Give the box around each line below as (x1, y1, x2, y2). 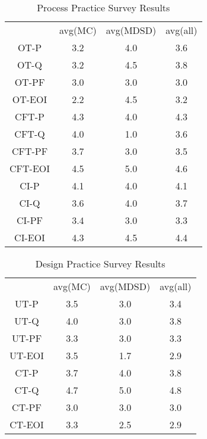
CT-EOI (9, 418, 44, 431)
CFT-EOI (9, 161, 50, 175)
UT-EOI (9, 348, 44, 362)
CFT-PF (11, 144, 48, 158)
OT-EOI (12, 92, 47, 106)
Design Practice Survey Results (35, 257, 165, 270)
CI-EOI (14, 231, 45, 244)
